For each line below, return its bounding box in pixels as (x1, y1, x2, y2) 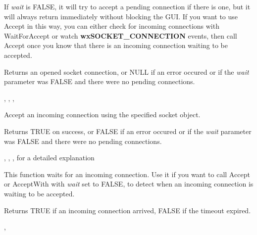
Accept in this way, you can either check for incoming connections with (4, 21, 219, 31)
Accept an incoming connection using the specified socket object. (4, 109, 201, 120)
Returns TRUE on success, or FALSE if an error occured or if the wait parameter (4, 126, 252, 136)
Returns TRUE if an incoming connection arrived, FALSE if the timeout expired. (4, 205, 251, 215)
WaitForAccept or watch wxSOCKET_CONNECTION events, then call (4, 30, 237, 41)
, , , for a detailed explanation (4, 152, 95, 163)
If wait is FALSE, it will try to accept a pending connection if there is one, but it (4, 1, 251, 11)
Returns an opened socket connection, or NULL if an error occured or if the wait (4, 66, 249, 77)
